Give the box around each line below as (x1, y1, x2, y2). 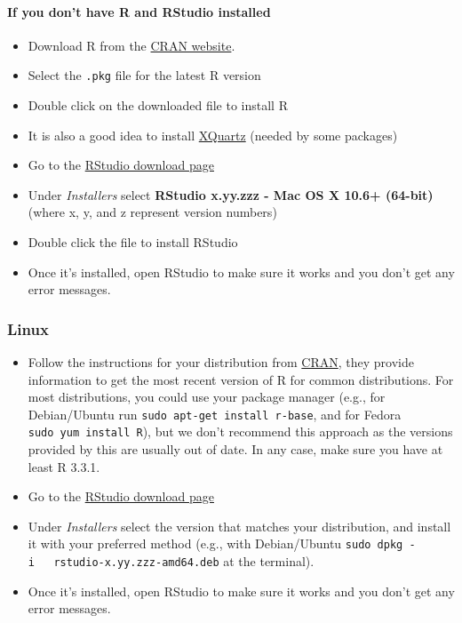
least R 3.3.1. (28, 457, 100, 475)
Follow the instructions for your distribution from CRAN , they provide (28, 353, 414, 371)
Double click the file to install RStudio (28, 233, 238, 252)
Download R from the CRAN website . (28, 36, 235, 54)
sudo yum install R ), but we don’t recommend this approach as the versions (28, 422, 453, 441)
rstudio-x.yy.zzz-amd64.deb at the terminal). (53, 552, 315, 571)
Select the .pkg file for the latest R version (28, 66, 261, 84)
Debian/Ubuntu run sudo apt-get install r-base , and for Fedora (28, 404, 402, 423)
